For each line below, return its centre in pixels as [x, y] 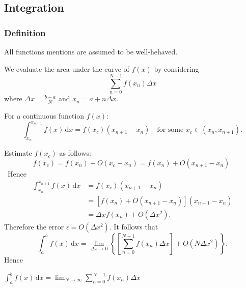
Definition [25, 32]
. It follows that [134, 226]
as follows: [75, 153]
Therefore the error [34, 226]
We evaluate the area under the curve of [67, 68]
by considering [176, 68]
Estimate [18, 153]
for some [170, 130]
